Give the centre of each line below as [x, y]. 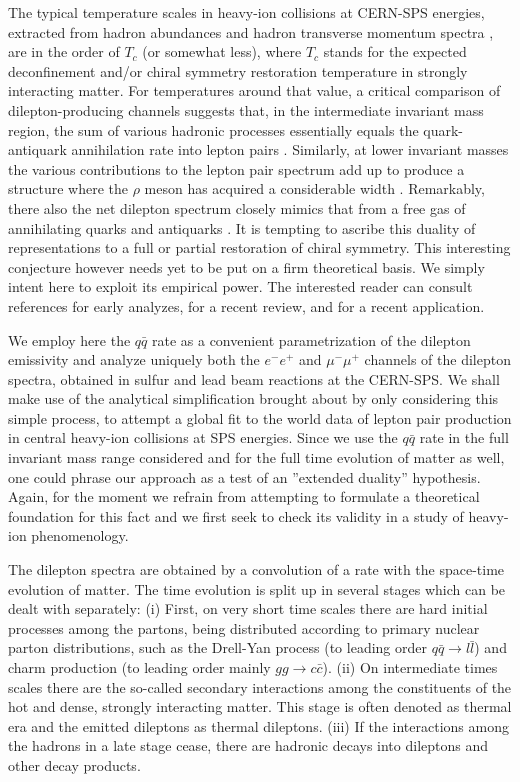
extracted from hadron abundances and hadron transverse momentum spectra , [251, 31]
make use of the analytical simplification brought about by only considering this [253, 398]
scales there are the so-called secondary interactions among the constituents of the [260, 686]
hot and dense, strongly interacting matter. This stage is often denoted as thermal [260, 706]
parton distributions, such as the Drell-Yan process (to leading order [217, 647]
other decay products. [74, 764]
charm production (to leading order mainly [139, 667]
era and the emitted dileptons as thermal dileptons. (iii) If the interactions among [258, 725]
